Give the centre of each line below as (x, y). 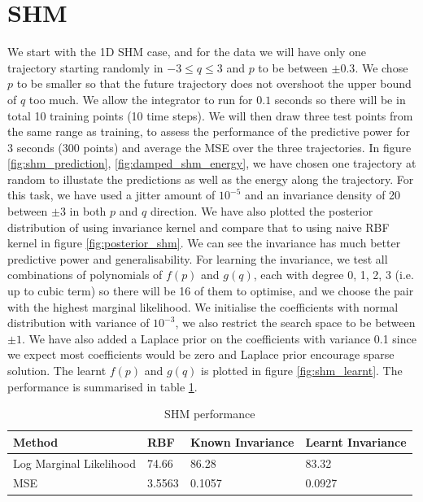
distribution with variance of (78, 323)
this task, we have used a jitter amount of (111, 195)
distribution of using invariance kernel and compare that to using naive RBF (198, 227)
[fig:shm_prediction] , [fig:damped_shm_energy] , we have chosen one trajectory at (212, 163)
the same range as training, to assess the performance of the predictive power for (209, 131)
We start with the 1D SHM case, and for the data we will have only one (187, 52)
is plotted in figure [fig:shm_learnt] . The (302, 370)
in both (88, 211)
